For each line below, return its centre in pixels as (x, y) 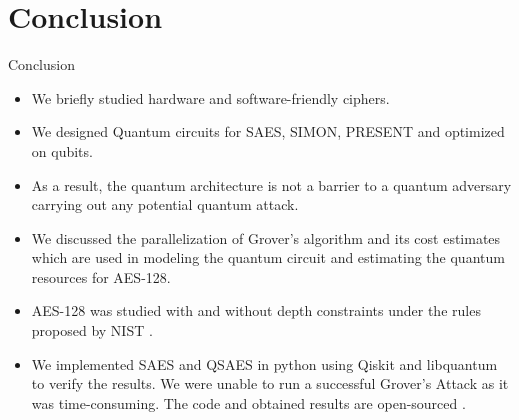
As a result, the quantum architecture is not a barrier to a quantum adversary (271, 184)
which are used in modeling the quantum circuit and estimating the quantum (268, 257)
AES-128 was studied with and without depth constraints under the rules (256, 310)
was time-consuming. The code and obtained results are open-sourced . (248, 402)
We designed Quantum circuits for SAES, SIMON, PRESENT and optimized (268, 131)
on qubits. (62, 150)
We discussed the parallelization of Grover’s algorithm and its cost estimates (266, 237)
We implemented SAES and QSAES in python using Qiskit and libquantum (264, 363)
